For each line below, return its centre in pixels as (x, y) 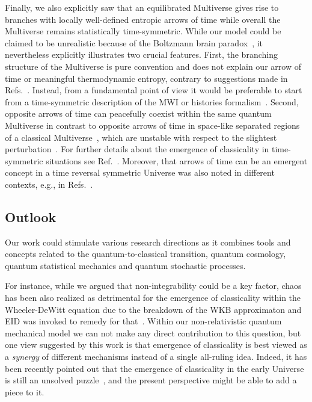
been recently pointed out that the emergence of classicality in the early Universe (154, 368)
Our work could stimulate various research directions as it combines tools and (148, 242)
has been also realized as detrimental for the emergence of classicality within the (153, 298)
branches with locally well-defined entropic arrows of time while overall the (143, 19)
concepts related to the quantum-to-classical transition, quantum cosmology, (145, 254)
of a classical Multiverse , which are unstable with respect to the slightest (141, 137)
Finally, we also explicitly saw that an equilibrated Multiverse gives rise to (142, 7)
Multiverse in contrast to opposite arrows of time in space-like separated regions (152, 125)
